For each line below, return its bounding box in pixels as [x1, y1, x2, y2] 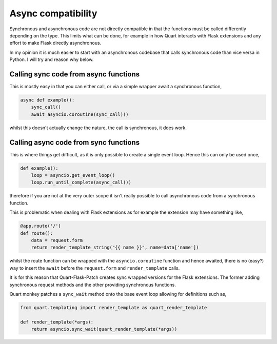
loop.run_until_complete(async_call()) [31, 179, 132, 186]
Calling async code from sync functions [9, 138, 140, 147]
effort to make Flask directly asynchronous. [9, 40, 102, 46]
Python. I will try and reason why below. [9, 56, 94, 63]
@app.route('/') [20, 223, 62, 229]
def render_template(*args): [20, 319, 94, 325]
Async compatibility [9, 8, 97, 19]
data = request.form [31, 237, 83, 243]
